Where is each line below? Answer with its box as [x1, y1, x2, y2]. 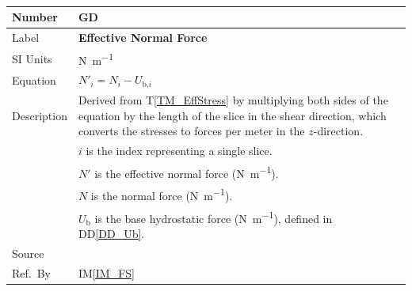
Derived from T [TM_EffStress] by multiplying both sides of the [78, 91, 388, 108]
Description [12, 107, 67, 123]
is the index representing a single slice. [86, 142, 273, 159]
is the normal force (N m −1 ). [90, 185, 233, 204]
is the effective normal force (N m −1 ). [94, 162, 279, 181]
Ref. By [12, 264, 51, 281]
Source [12, 244, 44, 261]
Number [12, 9, 58, 25]
